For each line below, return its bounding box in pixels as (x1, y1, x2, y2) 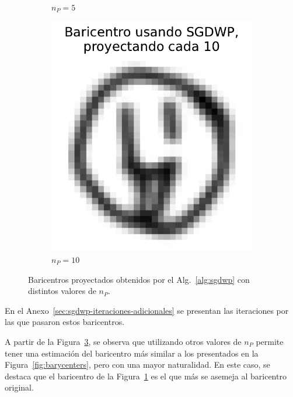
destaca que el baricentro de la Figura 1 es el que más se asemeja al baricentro (5, 369, 287, 382)
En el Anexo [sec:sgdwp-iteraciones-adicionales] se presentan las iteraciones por (5, 304, 289, 316)
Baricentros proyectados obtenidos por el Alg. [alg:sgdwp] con (28, 273, 250, 285)
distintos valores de (28, 285, 96, 297)
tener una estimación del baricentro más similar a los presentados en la (5, 347, 259, 359)
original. (5, 381, 34, 393)
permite (256, 335, 284, 347)
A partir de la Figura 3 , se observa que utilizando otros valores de (5, 335, 242, 347)
